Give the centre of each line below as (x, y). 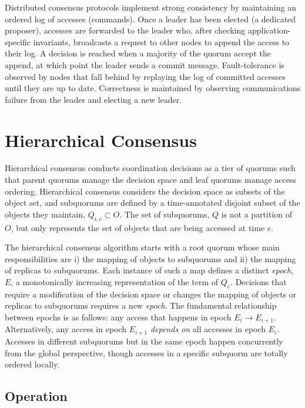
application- (269, 30)
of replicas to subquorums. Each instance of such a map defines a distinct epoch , (149, 270)
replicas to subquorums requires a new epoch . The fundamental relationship (141, 305)
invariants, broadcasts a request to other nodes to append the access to (161, 41)
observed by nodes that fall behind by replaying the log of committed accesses (145, 76)
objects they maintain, (45, 214)
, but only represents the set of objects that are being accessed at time (138, 227)
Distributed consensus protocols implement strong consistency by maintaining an (150, 7)
